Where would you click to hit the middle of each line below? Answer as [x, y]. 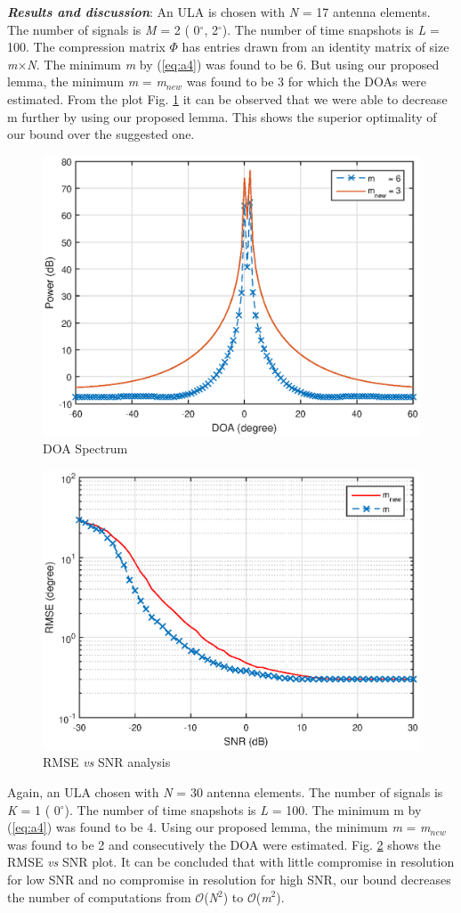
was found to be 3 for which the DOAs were [306, 82]
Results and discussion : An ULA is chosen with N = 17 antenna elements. [219, 12]
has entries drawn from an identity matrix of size [315, 47]
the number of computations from [99, 897]
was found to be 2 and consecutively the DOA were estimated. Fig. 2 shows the [224, 844]
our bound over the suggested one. [101, 134]
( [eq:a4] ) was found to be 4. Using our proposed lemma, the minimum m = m [219, 827]
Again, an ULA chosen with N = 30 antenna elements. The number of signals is [225, 791]
